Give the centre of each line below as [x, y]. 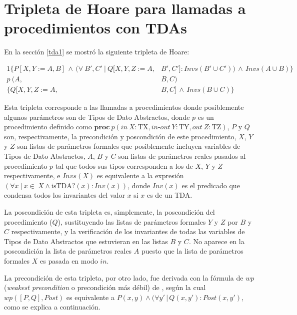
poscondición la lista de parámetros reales [68, 251]
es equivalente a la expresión [140, 175]
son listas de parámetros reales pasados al [182, 156]
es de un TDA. [169, 195]
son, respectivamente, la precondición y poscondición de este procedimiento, [120, 136]
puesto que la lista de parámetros [192, 251]
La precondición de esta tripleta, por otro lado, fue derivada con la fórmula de [124, 277]
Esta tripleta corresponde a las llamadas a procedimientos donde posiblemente [124, 107]
